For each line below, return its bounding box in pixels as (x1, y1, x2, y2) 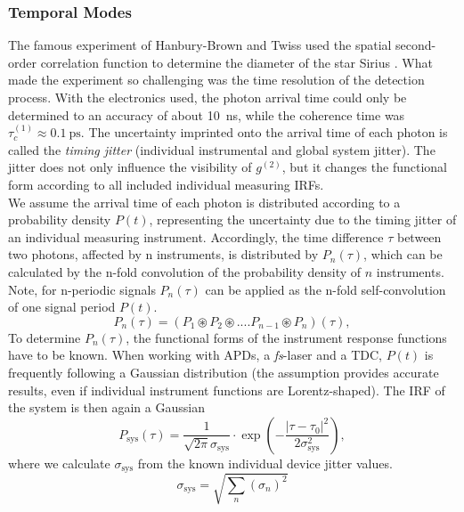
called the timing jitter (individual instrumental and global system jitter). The (8, 140, 436, 158)
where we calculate (8, 453, 110, 472)
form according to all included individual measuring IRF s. (8, 175, 324, 193)
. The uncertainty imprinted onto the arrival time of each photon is (80, 123, 448, 142)
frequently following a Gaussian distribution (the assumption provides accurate (8, 362, 439, 381)
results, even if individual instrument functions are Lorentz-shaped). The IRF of (8, 380, 445, 399)
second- (395, 36, 436, 54)
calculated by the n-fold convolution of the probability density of (8, 262, 362, 280)
